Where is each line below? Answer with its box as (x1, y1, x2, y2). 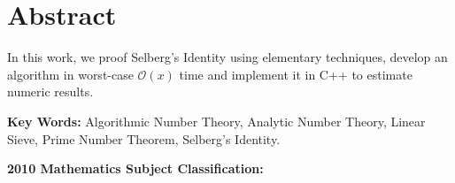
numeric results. (7, 82, 94, 101)
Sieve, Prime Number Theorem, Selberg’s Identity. (7, 129, 281, 148)
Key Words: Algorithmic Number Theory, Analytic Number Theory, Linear (7, 111, 426, 130)
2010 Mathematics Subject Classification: (7, 159, 264, 178)
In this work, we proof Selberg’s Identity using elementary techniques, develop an (7, 48, 448, 66)
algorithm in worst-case (7, 65, 134, 83)
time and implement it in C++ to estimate (179, 65, 413, 83)
